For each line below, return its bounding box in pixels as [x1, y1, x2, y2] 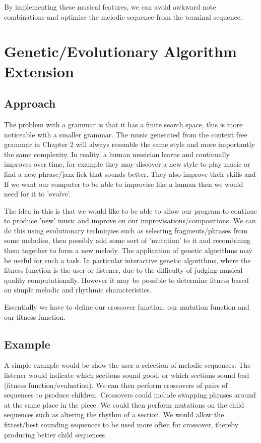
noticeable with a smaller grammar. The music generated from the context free [4, 129, 247, 139]
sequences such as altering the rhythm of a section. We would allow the [4, 409, 224, 420]
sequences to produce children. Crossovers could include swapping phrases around [4, 389, 256, 400]
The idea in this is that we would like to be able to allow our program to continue [4, 205, 257, 216]
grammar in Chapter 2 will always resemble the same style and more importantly [4, 139, 255, 150]
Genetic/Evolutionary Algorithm [4, 41, 237, 62]
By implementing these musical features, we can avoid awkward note [4, 2, 216, 12]
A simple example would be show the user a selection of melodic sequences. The [4, 360, 251, 370]
